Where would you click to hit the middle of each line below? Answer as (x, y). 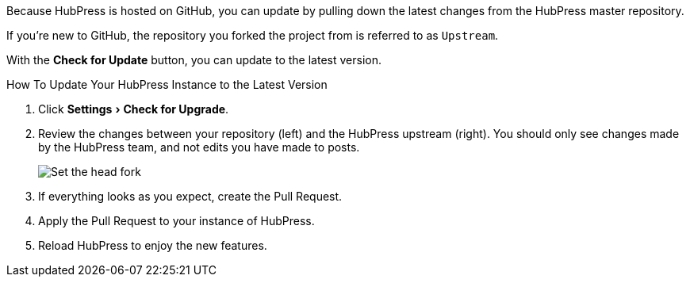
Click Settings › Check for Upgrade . (134, 109)
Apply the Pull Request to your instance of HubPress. (176, 221)
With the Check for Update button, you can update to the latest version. (194, 60)
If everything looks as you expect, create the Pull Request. (190, 196)
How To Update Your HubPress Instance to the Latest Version (167, 84)
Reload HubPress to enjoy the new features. (153, 245)
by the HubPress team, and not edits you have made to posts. (199, 147)
